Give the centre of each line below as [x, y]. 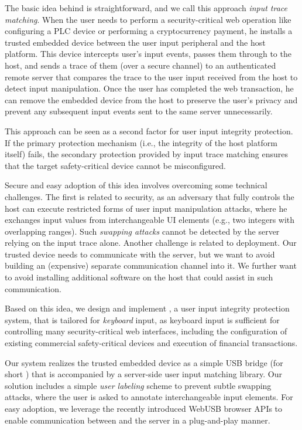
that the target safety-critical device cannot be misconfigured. [115, 165]
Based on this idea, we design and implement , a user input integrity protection [147, 308]
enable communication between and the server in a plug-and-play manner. [138, 420]
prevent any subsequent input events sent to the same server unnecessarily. [139, 111]
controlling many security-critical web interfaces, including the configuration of [146, 331]
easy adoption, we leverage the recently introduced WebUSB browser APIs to [144, 408]
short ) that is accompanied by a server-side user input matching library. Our [143, 374]
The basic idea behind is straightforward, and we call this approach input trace [146, 8]
